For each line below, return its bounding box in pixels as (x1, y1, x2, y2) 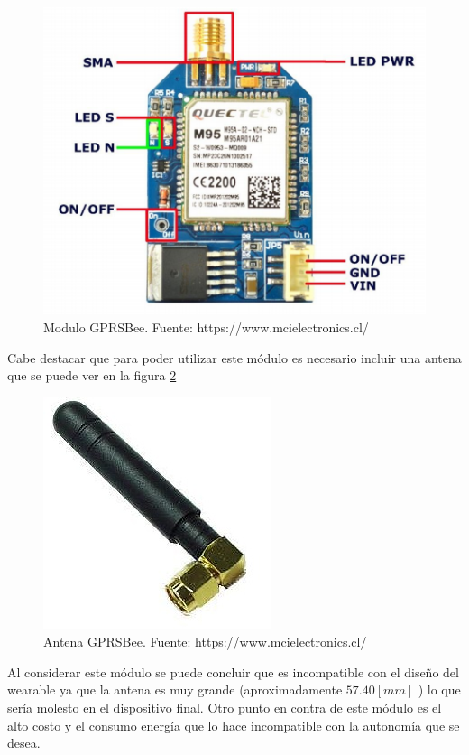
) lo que (418, 680, 461, 699)
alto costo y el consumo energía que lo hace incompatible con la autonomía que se (7, 715, 460, 734)
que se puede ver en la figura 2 (7, 366, 177, 385)
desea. (7, 733, 41, 752)
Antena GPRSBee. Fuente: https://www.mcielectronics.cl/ (43, 632, 367, 651)
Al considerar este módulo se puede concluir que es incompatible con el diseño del (7, 662, 459, 681)
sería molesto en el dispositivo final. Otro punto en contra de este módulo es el (7, 698, 442, 717)
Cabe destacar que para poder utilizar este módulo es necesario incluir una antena (7, 348, 462, 367)
